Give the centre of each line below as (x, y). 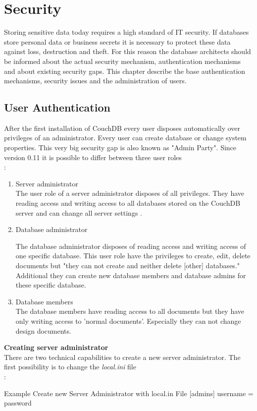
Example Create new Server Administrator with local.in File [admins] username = (129, 393)
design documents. (43, 330)
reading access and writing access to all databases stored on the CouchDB (128, 203)
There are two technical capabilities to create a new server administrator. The (122, 357)
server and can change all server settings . (79, 212)
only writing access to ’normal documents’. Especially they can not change (128, 321)
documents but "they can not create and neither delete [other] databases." (128, 265)
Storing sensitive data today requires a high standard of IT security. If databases (127, 32)
